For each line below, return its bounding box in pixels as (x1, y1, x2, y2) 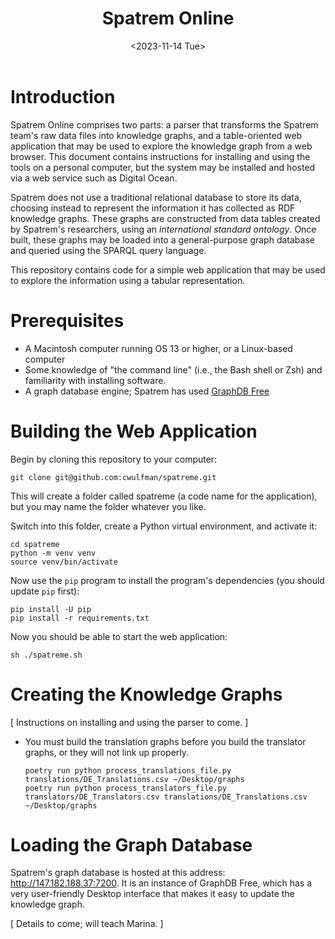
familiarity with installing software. (24, 374, 167, 386)
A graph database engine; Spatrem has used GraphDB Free (24, 385, 270, 397)
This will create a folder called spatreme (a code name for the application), (10, 490, 318, 502)
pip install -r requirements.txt (10, 613, 150, 623)
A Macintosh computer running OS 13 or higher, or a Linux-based (24, 342, 293, 354)
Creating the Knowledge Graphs (10, 683, 283, 706)
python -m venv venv (10, 548, 97, 558)
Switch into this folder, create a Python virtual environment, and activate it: (10, 520, 318, 532)
